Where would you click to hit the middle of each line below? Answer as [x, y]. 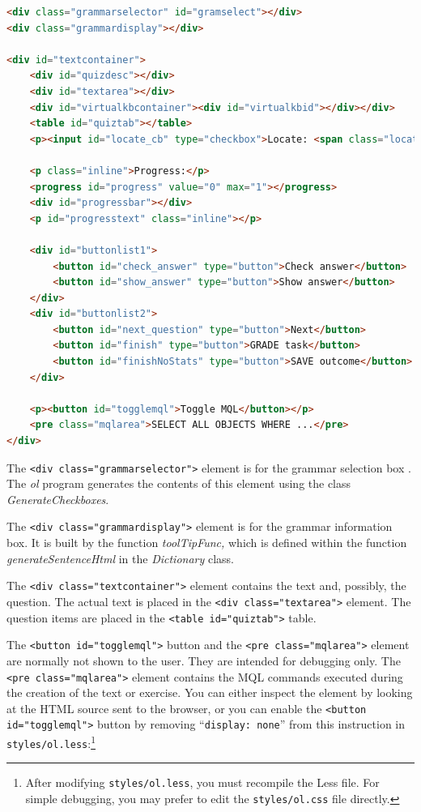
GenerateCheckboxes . [58, 499]
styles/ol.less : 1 [51, 742]
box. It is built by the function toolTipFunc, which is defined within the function [207, 543]
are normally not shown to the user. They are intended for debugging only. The [204, 660]
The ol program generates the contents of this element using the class [179, 483]
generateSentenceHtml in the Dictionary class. [120, 558]
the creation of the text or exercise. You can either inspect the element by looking [210, 692]
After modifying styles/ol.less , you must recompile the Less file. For [202, 782]
